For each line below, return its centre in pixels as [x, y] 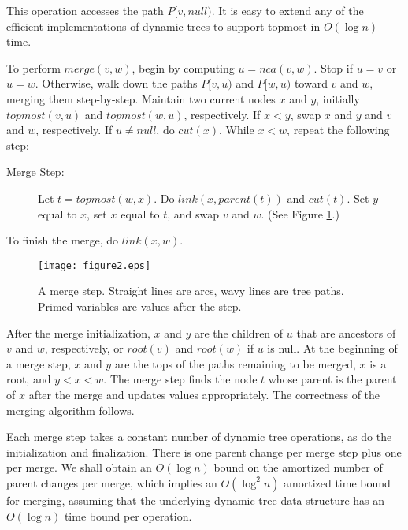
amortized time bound [337, 482]
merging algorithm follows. [70, 410]
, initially [338, 98]
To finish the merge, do [63, 240]
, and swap [193, 213]
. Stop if [333, 67]
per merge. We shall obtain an [79, 467]
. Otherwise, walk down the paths [116, 83]
